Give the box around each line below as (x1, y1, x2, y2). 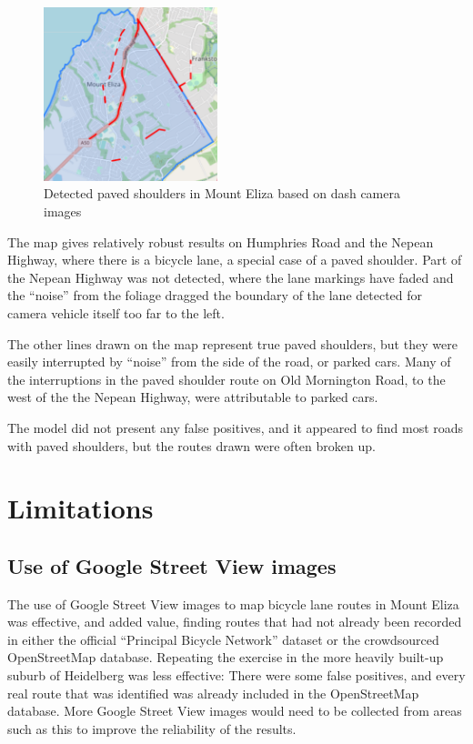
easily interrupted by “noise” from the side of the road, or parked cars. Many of (7, 352, 451, 371)
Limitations (7, 489, 154, 527)
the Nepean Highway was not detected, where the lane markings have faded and (7, 267, 454, 287)
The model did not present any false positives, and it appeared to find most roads (7, 417, 464, 437)
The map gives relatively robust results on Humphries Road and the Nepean (7, 232, 434, 251)
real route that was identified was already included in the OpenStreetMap (7, 683, 419, 702)
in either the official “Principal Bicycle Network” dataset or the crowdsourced (7, 629, 439, 648)
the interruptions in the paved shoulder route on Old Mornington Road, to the (7, 369, 446, 388)
